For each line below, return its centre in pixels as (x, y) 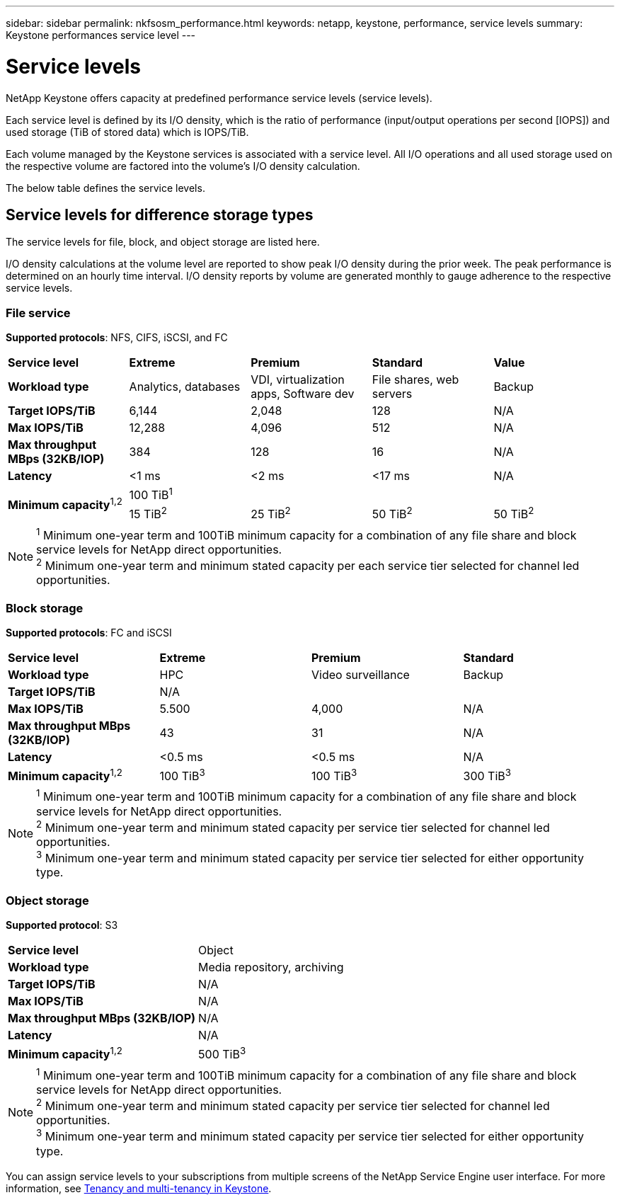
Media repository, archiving (271, 967)
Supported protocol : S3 (62, 925)
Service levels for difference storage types (160, 215)
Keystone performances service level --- (101, 35)
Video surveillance (361, 675)
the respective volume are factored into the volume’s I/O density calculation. (183, 166)
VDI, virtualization (298, 380)
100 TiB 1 (151, 494)
